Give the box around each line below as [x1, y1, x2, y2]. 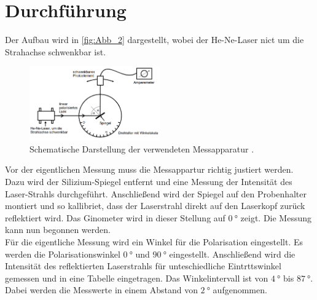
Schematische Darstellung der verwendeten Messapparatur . [29, 142, 254, 155]
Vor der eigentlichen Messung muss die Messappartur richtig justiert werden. [5, 163, 294, 176]
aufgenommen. [213, 283, 267, 296]
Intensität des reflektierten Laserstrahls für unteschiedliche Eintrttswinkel [5, 259, 281, 272]
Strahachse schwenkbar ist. [5, 45, 106, 58]
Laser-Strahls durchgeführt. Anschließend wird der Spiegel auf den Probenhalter [5, 187, 307, 200]
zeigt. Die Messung [240, 211, 311, 224]
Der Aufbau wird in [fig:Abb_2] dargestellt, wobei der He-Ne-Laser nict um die [5, 33, 304, 46]
